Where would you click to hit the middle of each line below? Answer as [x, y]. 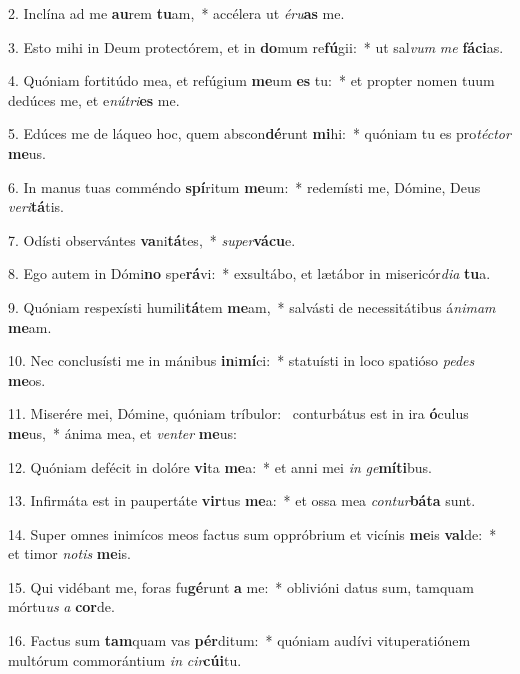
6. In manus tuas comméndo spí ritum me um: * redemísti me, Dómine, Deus [244, 186]
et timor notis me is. [69, 553]
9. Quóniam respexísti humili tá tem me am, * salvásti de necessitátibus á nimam [252, 306]
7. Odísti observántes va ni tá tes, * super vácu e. [152, 239]
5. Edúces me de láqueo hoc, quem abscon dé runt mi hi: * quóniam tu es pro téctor [259, 133]
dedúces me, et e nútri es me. [94, 99]
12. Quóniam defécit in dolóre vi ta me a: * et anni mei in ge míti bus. [220, 466]
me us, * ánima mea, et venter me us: [122, 432]
